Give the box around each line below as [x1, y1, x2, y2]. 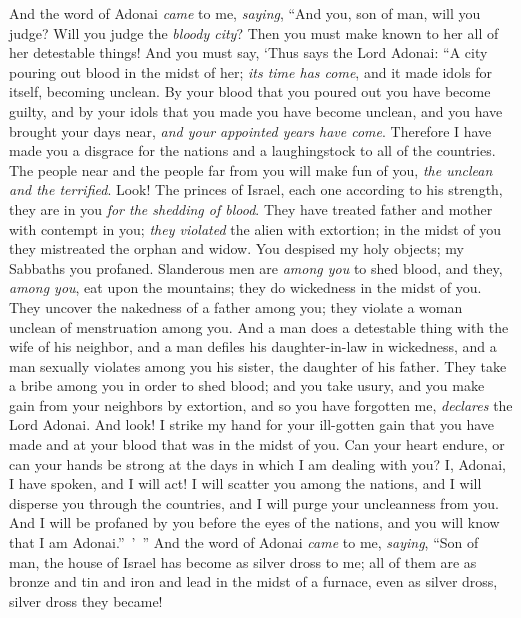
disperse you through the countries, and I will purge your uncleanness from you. [9, 492, 499, 513]
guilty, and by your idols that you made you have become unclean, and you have [9, 100, 503, 121]
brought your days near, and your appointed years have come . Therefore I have [9, 120, 492, 141]
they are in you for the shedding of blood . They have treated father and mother [9, 198, 493, 219]
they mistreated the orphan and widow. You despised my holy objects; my [9, 238, 464, 259]
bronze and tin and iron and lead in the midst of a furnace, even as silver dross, [9, 571, 498, 592]
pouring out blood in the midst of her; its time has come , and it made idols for [9, 61, 492, 82]
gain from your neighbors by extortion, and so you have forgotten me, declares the [9, 394, 513, 415]
